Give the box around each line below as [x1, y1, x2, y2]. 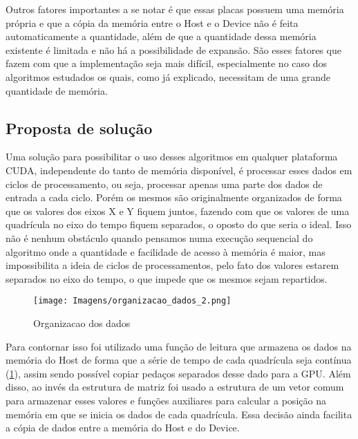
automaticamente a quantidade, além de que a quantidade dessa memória [6, 29, 317, 44]
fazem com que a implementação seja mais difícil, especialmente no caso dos [6, 56, 328, 71]
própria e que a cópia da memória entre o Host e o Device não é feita [6, 15, 299, 30]
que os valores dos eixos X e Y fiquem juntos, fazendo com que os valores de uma [6, 203, 350, 218]
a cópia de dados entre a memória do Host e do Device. [6, 420, 240, 435]
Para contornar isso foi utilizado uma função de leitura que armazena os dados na [6, 339, 352, 353]
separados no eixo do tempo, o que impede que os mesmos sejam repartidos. [6, 271, 328, 286]
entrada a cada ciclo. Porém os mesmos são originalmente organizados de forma [6, 190, 342, 205]
